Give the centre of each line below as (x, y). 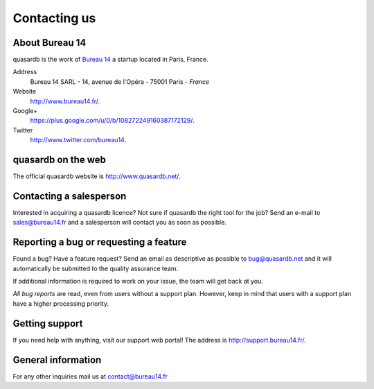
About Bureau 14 (50, 43)
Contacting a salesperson (70, 196)
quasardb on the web (60, 160)
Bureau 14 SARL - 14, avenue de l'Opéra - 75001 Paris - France (120, 81)
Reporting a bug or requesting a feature (100, 242)
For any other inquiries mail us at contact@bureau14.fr (90, 376)
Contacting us (54, 18)
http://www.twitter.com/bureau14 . (78, 140)
